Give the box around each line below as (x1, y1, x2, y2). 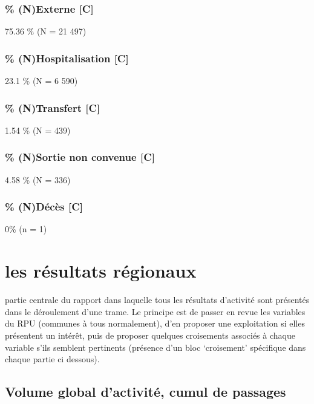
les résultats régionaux (5, 258, 197, 283)
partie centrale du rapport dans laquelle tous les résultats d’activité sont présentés (5, 293, 310, 306)
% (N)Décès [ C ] (5, 199, 83, 214)
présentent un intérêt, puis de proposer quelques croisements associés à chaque (5, 328, 295, 341)
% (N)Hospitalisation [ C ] (5, 50, 129, 65)
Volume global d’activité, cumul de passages (5, 382, 286, 401)
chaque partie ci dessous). (5, 353, 100, 365)
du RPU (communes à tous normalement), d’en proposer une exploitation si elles (5, 317, 305, 330)
